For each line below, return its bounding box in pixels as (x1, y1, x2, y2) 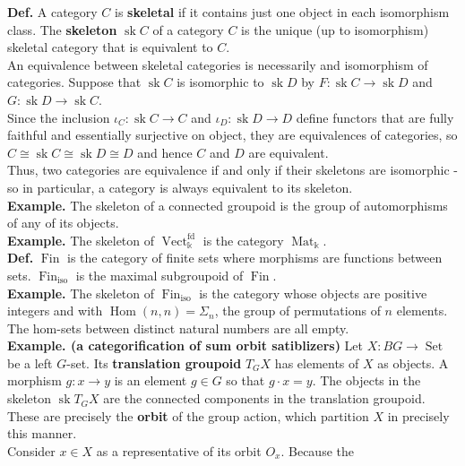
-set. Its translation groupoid (66, 353, 242, 372)
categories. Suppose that (7, 73, 142, 91)
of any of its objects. (7, 213, 119, 232)
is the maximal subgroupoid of (75, 265, 244, 284)
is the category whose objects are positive (199, 283, 427, 302)
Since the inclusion (7, 108, 110, 126)
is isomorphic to (177, 73, 264, 91)
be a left (7, 353, 53, 372)
